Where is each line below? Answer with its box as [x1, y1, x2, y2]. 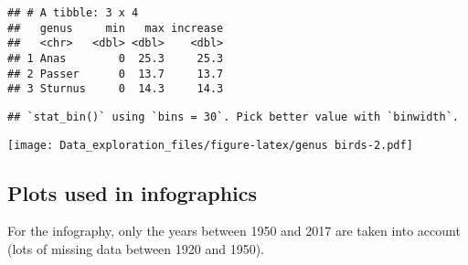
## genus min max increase [7, 21, 224, 35]
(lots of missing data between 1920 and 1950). [7, 239, 264, 259]
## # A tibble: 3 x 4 [7, 6, 139, 19]
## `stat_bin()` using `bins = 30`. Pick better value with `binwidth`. [7, 110, 459, 123]
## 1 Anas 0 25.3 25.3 [7, 51, 224, 65]
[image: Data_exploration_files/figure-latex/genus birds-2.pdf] [7, 138, 413, 152]
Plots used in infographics [7, 178, 258, 207]
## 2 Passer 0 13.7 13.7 [7, 67, 224, 80]
